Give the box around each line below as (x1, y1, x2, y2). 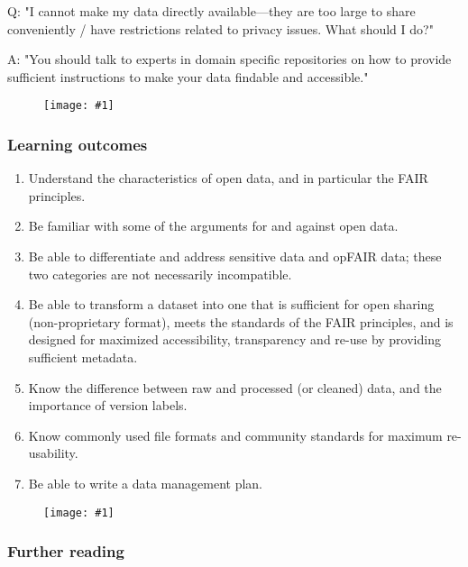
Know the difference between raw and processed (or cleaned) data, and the (28, 378, 442, 397)
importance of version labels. (28, 396, 188, 415)
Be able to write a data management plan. (28, 473, 263, 492)
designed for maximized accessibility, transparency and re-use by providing (28, 330, 441, 349)
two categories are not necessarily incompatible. (28, 264, 292, 283)
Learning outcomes (7, 133, 148, 155)
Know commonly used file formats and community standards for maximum (28, 425, 443, 444)
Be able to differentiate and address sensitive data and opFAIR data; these (28, 247, 442, 266)
